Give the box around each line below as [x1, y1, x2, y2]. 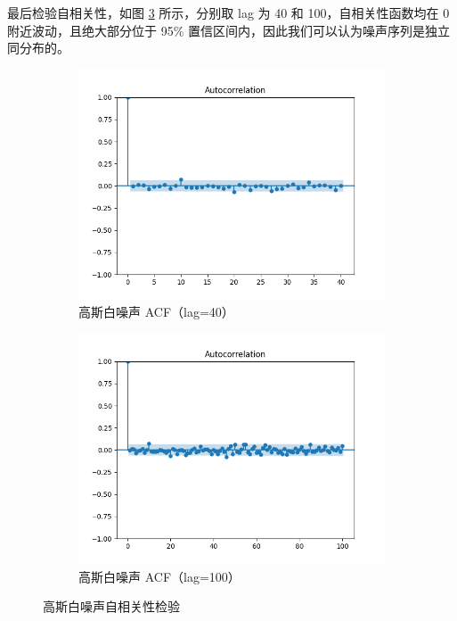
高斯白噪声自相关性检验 [43, 597, 180, 616]
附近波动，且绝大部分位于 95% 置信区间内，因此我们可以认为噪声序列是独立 [7, 21, 450, 39]
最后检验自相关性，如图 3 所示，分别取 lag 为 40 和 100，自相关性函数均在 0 [7, 4, 450, 21]
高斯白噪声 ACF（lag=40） [78, 302, 234, 321]
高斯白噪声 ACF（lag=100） [78, 567, 241, 585]
